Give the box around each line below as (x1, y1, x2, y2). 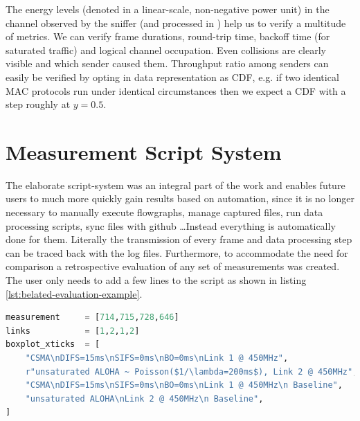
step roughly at (6, 97, 71, 111)
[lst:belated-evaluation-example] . (6, 286, 143, 301)
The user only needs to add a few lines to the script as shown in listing (6, 273, 307, 287)
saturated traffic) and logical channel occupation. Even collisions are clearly (6, 42, 326, 57)
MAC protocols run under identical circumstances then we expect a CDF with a (6, 83, 346, 98)
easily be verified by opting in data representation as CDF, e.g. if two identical (6, 69, 339, 84)
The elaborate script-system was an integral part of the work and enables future (6, 177, 345, 192)
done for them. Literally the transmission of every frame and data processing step (6, 232, 352, 247)
